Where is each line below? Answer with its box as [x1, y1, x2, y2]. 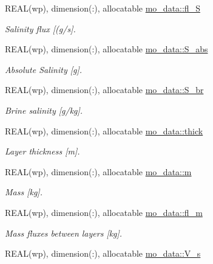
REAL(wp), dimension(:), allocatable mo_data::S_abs [5, 43, 208, 55]
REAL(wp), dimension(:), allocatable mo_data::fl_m [5, 206, 203, 218]
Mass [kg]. [5, 186, 42, 198]
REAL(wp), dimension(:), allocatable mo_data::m [5, 165, 192, 178]
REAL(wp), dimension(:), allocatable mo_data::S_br [5, 83, 204, 96]
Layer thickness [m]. [5, 145, 80, 158]
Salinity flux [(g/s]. [5, 22, 76, 35]
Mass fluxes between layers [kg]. [5, 226, 123, 239]
